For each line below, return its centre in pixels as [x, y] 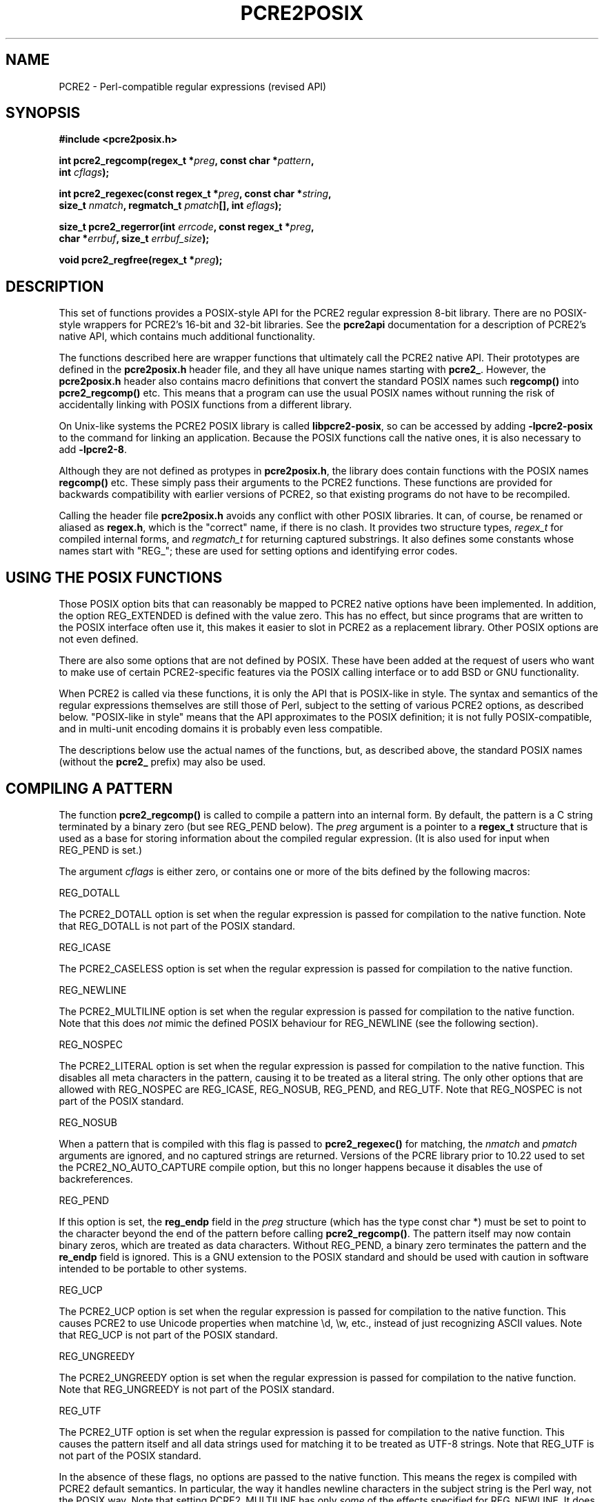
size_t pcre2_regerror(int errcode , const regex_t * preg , [187, 227]
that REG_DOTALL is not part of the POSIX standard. [177, 925]
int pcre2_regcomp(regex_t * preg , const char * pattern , [187, 161]
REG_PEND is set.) [101, 850]
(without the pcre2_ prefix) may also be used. [162, 762]
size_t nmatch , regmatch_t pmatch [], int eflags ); [170, 206]
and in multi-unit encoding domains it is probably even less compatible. [221, 729]
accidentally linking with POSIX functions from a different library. [205, 405]
